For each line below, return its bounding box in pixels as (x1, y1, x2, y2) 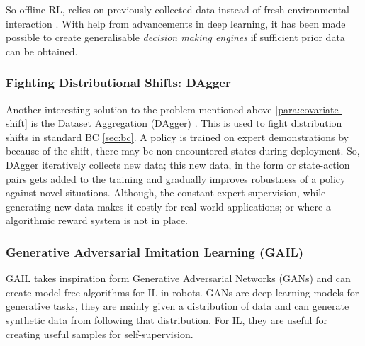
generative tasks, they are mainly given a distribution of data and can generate (6, 298, 349, 313)
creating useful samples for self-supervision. (6, 326, 193, 341)
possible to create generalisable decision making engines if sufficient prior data (6, 30, 345, 45)
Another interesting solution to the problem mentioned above (6, 101, 272, 116)
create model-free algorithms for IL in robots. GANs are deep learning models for (6, 284, 359, 299)
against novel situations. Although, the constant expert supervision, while (6, 185, 326, 200)
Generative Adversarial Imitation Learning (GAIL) (6, 242, 304, 260)
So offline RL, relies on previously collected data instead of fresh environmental (6, 2, 350, 16)
